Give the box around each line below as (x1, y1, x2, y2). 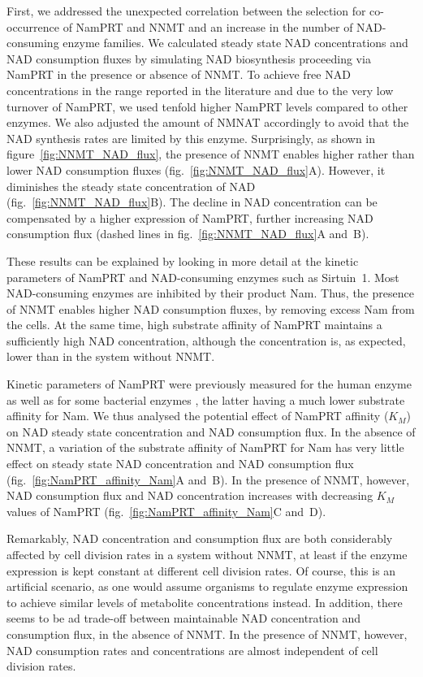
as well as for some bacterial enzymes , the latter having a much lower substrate (6, 391, 405, 408)
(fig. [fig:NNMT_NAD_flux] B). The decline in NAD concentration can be (6, 193, 378, 210)
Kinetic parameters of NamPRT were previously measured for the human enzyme (6, 375, 412, 393)
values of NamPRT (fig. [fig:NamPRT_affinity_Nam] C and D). (6, 502, 326, 519)
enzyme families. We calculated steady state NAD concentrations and (63, 34, 408, 51)
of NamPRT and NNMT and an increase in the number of (63, 18, 353, 35)
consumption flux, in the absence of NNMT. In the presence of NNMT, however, (6, 625, 408, 642)
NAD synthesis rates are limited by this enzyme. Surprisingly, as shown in (6, 129, 376, 146)
